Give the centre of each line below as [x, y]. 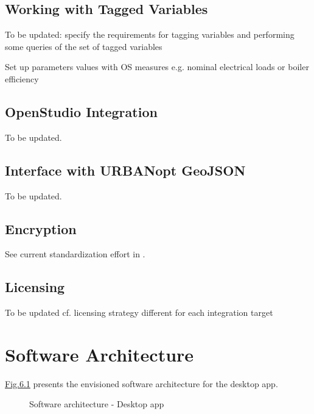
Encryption [41, 228]
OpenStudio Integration [81, 111]
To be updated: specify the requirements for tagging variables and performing [150, 34]
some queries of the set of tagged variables [84, 46]
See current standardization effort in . [75, 254]
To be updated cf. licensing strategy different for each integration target [139, 312]
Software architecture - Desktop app [97, 404]
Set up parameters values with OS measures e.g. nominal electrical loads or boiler [157, 67]
